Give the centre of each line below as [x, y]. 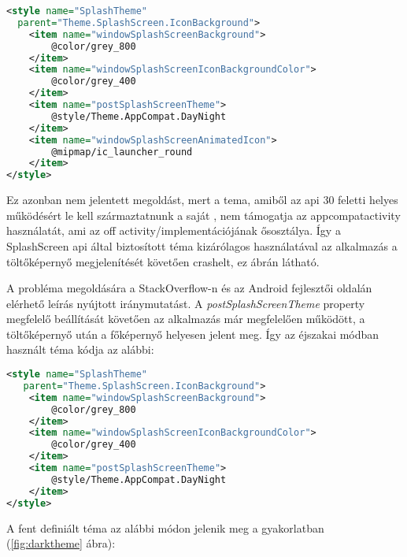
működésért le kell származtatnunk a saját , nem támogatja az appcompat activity [203, 215]
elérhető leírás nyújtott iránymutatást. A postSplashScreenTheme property [186, 303]
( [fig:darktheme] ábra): [61, 543]
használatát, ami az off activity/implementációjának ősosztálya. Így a [174, 230]
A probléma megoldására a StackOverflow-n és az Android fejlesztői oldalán [189, 288]
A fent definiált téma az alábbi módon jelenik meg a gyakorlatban [165, 527]
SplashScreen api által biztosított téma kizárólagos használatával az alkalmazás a [202, 245]
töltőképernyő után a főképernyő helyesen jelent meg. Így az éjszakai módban [193, 334]
